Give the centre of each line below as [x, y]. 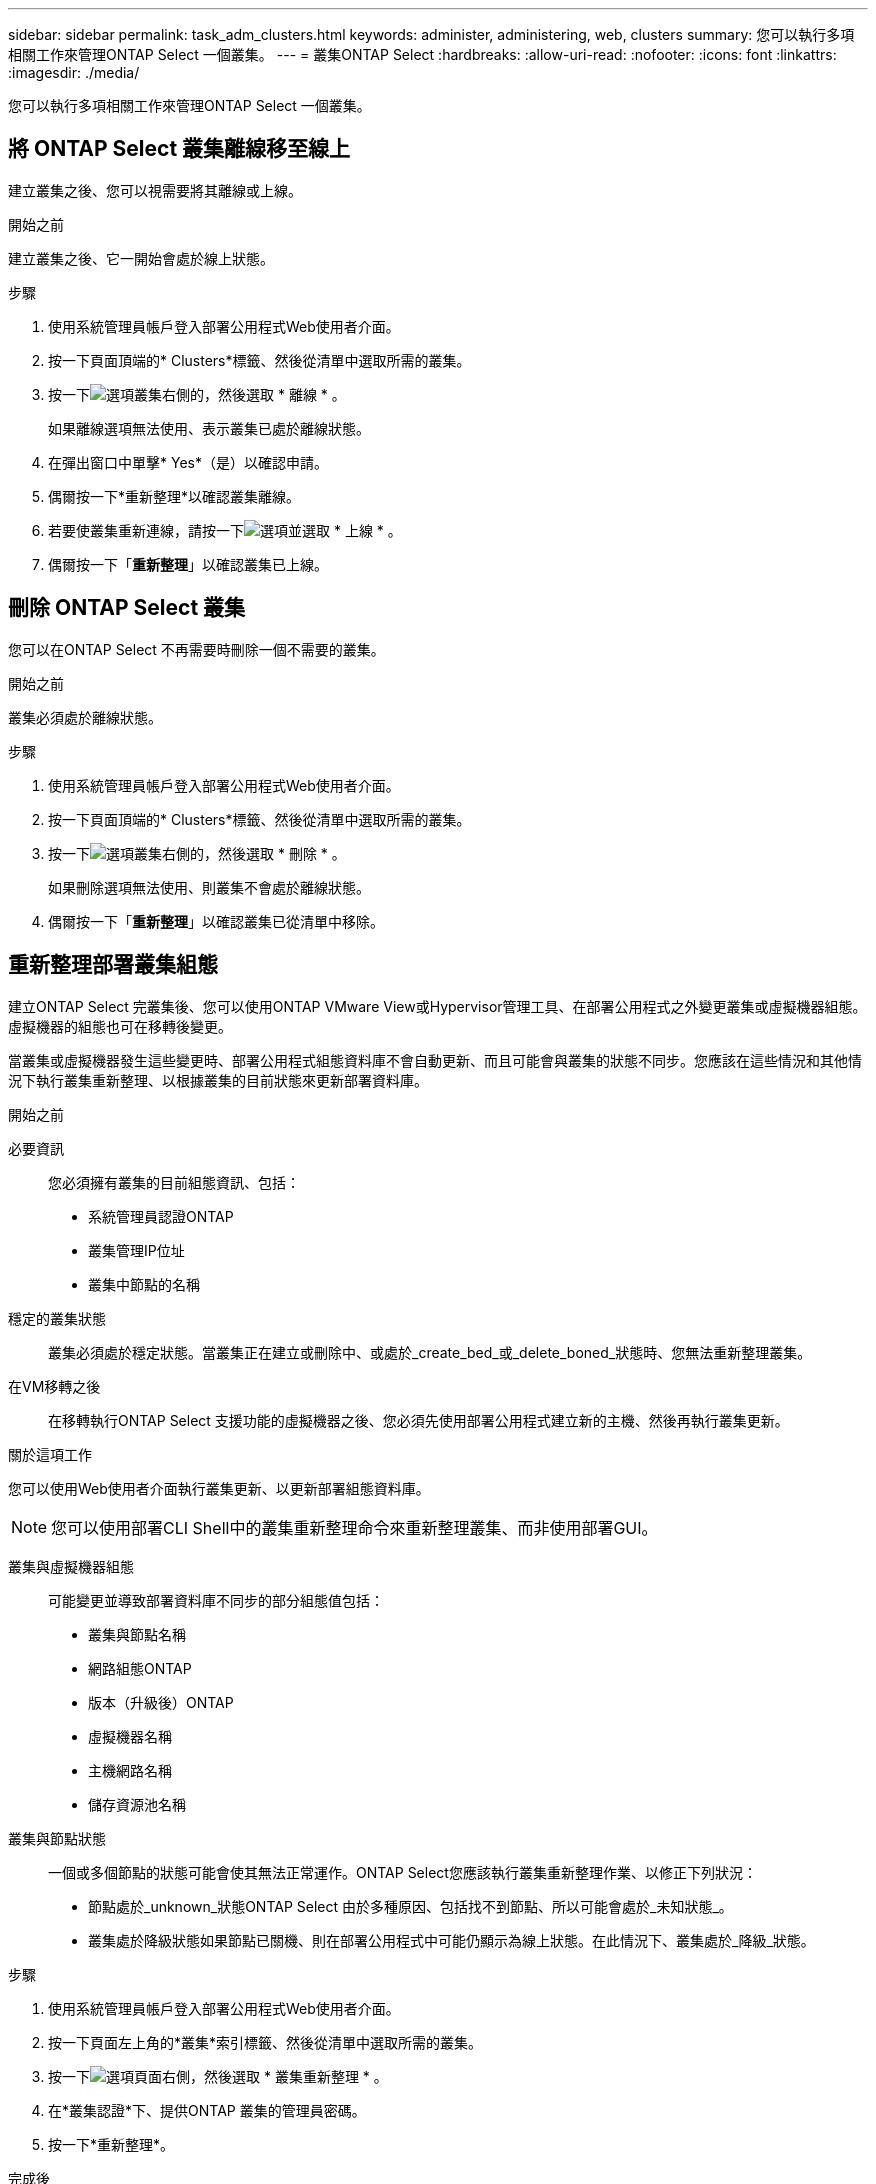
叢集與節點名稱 [137, 1634]
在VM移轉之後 [54, 1386]
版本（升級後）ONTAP [161, 1702]
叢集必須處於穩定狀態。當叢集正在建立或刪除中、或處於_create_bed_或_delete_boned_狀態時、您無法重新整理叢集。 [430, 1352]
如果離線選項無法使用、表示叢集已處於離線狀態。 [209, 428]
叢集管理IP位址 [136, 1250]
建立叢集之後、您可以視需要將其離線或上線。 [155, 190]
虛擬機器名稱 [130, 1736]
